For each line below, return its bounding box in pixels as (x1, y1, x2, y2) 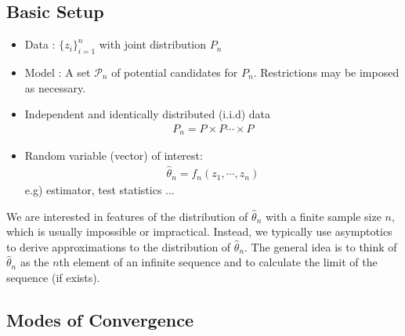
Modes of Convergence (6, 308, 193, 332)
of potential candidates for (111, 64, 238, 80)
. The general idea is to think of (244, 238, 397, 255)
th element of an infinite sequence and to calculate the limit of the (59, 254, 378, 270)
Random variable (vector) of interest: (24, 147, 203, 164)
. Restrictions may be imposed (253, 64, 400, 80)
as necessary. (24, 79, 86, 96)
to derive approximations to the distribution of (6, 238, 231, 255)
